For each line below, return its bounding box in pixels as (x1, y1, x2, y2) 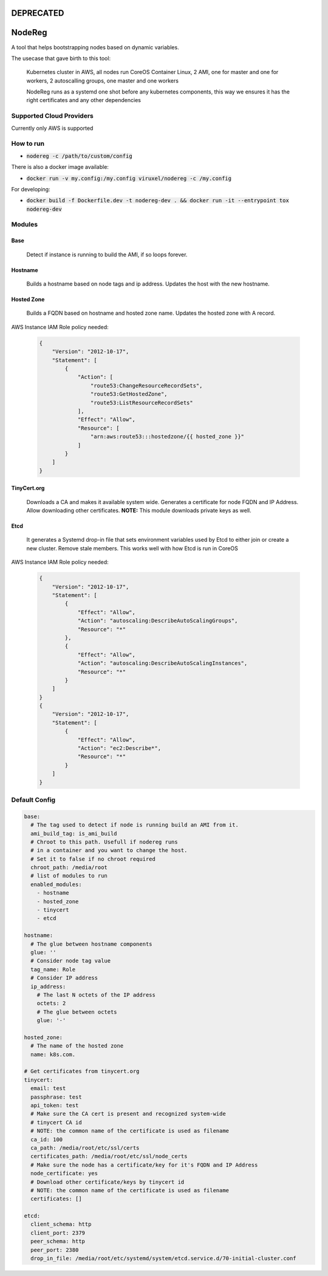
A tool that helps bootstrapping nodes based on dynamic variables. (11, 43, 179, 51)
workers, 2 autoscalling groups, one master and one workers (26, 77, 179, 84)
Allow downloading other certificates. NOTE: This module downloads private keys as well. (26, 507, 251, 514)
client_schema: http (30, 1221, 92, 1228)
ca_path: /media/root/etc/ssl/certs (30, 1144, 140, 1151)
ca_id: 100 (30, 1136, 63, 1143)
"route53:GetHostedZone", (90, 391, 168, 398)
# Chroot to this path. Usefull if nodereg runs (30, 838, 179, 845)
